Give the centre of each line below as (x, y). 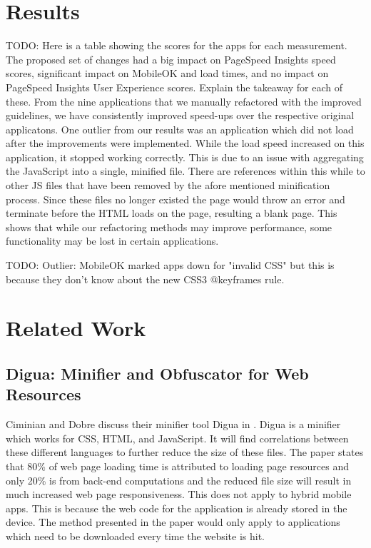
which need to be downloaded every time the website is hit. (135, 536)
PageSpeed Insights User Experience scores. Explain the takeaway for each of (174, 87)
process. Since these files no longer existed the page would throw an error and (176, 199)
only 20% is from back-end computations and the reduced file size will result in (179, 480)
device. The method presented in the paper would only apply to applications (173, 522)
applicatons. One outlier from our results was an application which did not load (180, 129)
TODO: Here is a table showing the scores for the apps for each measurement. (177, 45)
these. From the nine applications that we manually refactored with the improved (184, 101)
